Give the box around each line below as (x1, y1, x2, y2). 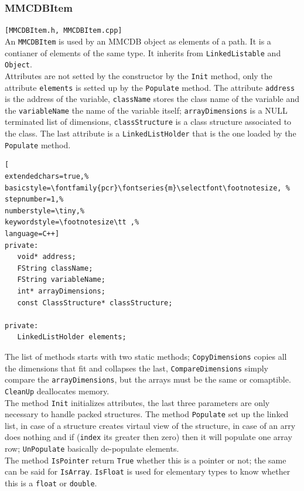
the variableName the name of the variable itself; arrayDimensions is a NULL (5, 104, 288, 116)
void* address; (17, 253, 76, 261)
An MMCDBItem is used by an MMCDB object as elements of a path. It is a (5, 35, 271, 47)
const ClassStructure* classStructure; (17, 298, 173, 307)
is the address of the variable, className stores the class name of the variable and (5, 93, 299, 105)
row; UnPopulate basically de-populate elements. (5, 442, 179, 455)
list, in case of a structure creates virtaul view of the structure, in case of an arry (5, 419, 296, 431)
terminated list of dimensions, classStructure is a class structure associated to (5, 115, 292, 128)
